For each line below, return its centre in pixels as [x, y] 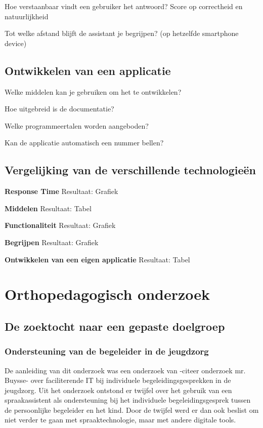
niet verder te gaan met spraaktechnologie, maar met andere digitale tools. [120, 420]
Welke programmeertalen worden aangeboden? [77, 125]
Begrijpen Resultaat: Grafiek [52, 242]
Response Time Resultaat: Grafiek [61, 191]
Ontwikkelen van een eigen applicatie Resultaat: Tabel [97, 259]
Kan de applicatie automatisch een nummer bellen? [84, 143]
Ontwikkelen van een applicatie [88, 70]
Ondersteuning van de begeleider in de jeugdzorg [107, 351]
